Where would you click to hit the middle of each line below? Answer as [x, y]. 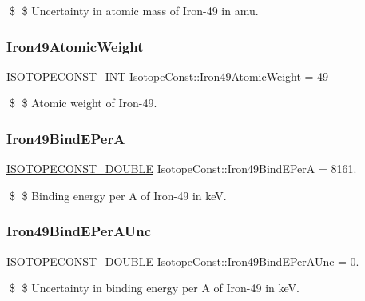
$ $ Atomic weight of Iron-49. [83, 103]
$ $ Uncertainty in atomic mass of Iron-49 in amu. [134, 10]
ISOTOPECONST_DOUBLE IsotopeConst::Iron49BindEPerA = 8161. [182, 169]
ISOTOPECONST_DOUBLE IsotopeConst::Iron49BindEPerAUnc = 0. [183, 261]
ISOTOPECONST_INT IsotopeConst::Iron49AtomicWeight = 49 [168, 76]
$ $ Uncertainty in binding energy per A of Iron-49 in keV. [154, 288]
